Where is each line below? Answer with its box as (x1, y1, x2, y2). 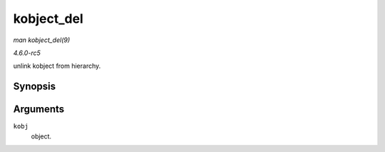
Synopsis (13, 81, 56, 93)
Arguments (13, 103, 65, 116)
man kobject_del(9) (13, 36, 71, 44)
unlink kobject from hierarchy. (13, 61, 101, 71)
